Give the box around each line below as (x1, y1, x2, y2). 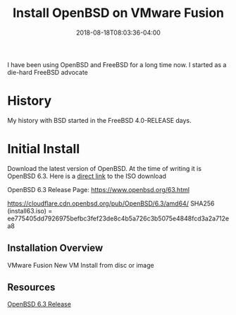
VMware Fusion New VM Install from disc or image (7, 261, 154, 269)
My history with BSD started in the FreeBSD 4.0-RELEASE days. (7, 116, 192, 124)
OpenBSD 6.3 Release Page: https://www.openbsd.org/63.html (7, 185, 190, 194)
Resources (7, 281, 56, 294)
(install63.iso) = (7, 206, 53, 215)
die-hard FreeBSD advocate (7, 68, 88, 76)
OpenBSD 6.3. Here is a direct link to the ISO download (7, 172, 167, 180)
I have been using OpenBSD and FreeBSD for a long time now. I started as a (7, 60, 227, 69)
